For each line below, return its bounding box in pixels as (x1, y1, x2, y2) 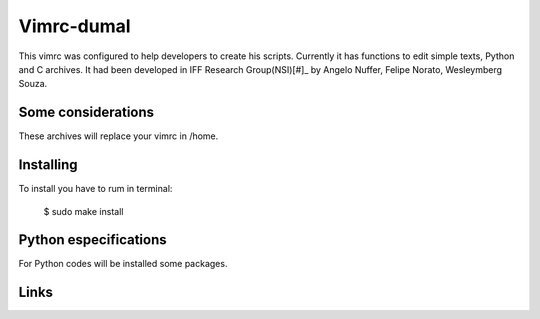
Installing (18, 156, 79, 174)
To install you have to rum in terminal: (18, 183, 173, 195)
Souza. (18, 78, 48, 90)
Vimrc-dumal (18, 15, 131, 37)
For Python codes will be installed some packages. (18, 258, 228, 270)
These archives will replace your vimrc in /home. (18, 130, 219, 142)
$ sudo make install (43, 205, 124, 217)
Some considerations (18, 104, 155, 121)
